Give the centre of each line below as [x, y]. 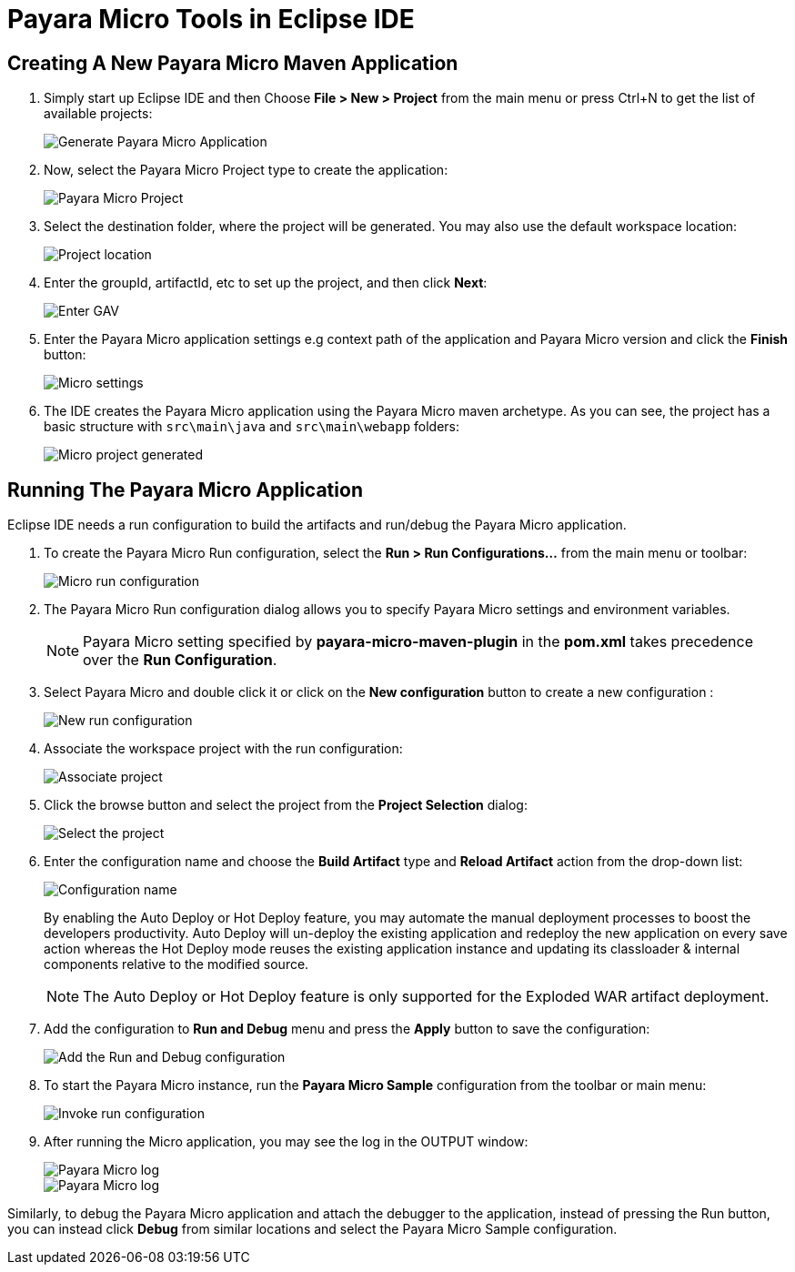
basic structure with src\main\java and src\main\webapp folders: [252, 427]
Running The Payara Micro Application [185, 490]
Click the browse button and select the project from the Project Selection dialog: [286, 805]
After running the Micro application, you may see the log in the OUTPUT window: [286, 1142]
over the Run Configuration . [180, 660]
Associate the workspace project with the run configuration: [223, 749]
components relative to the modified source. [176, 964]
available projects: [98, 114]
